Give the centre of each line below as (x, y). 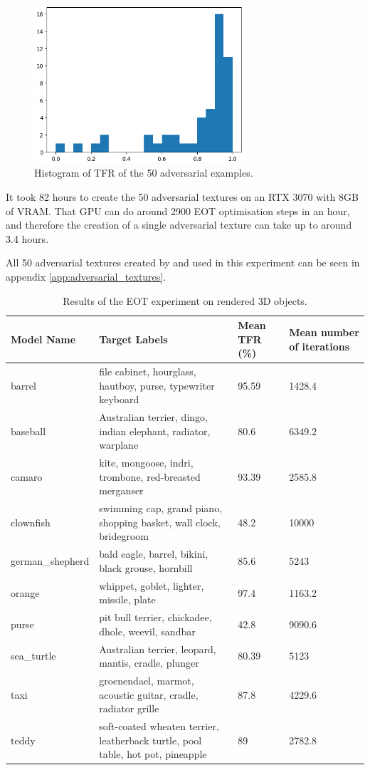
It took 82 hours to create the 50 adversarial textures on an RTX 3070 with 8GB (182, 196)
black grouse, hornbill (146, 567)
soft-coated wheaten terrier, (159, 726)
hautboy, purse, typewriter (157, 385)
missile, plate (127, 599)
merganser (121, 490)
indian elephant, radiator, (155, 431)
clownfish (31, 522)
